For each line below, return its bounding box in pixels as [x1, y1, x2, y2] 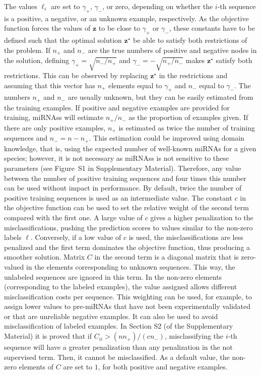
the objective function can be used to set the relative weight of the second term [4, 202, 249, 213]
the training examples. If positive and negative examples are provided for [4, 102, 230, 112]
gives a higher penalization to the [150, 212, 253, 222]
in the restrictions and [159, 70, 228, 80]
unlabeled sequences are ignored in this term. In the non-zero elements [4, 271, 222, 282]
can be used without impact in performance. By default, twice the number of [4, 182, 242, 193]
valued [4, 261, 24, 272]
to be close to [98, 23, 140, 33]
